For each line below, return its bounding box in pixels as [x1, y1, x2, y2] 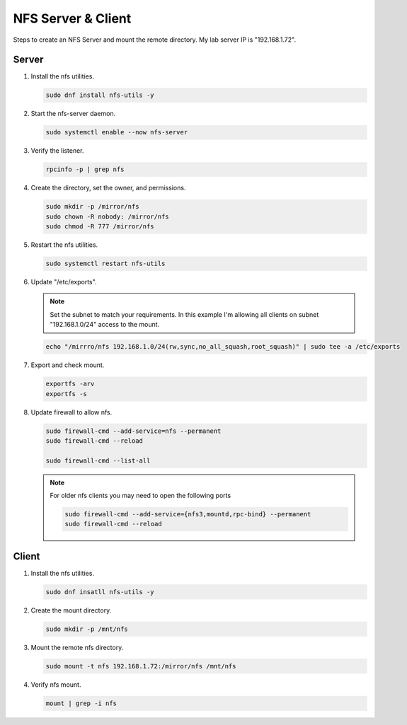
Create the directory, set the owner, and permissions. [30, 184, 186, 192]
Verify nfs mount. [30, 680, 81, 689]
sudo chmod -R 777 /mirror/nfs [45, 223, 155, 231]
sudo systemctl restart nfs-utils [45, 260, 166, 268]
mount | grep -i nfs [45, 699, 117, 707]
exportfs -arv [45, 380, 95, 388]
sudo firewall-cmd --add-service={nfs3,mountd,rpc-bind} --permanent [64, 510, 311, 518]
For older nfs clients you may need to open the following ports [50, 492, 231, 500]
